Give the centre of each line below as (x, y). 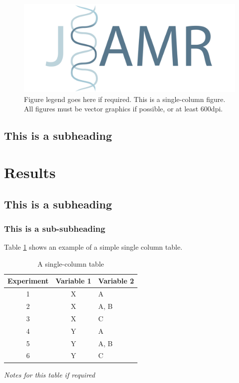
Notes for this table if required (50, 374)
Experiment (28, 281)
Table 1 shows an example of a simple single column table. (93, 247)
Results (30, 172)
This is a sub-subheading (55, 228)
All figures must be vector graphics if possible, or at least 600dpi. (123, 109)
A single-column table (71, 263)
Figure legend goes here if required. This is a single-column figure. (125, 99)
